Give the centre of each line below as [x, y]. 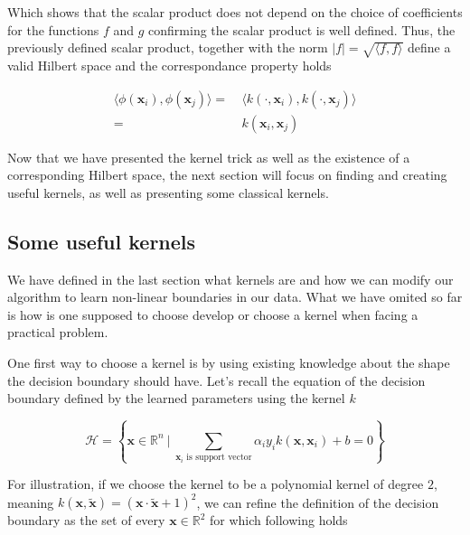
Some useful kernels [102, 241]
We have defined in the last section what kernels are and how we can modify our [230, 279]
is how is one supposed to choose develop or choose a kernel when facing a [213, 314]
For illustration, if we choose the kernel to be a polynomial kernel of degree [216, 484]
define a [429, 47]
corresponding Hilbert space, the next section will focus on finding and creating [227, 175]
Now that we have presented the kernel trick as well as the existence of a [209, 157]
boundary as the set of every [86, 520]
